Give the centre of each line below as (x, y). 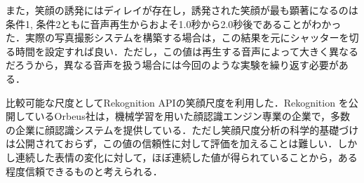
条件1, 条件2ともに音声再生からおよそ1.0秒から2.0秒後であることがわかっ (174, 23)
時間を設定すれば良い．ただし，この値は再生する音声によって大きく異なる (187, 51)
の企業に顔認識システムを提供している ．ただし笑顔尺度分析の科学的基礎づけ (182, 129)
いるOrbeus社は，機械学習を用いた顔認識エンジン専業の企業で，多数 (193, 116)
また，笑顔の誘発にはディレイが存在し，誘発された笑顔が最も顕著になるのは (182, 10)
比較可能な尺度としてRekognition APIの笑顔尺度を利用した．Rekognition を (177, 102)
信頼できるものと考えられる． (94, 171)
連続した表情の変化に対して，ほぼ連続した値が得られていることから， (176, 157)
